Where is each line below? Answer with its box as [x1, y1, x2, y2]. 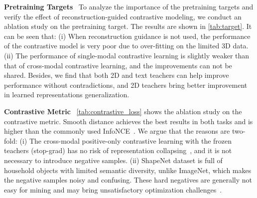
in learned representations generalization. [4, 89, 129, 100]
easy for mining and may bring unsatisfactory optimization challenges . [4, 184, 222, 195]
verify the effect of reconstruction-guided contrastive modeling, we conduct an [4, 11, 242, 21]
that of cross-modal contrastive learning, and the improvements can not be [4, 60, 232, 70]
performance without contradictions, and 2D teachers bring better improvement [4, 79, 248, 90]
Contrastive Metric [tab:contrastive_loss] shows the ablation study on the [4, 106, 242, 116]
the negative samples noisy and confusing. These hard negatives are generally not [4, 175, 252, 185]
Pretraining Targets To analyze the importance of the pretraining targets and [4, 1, 254, 11]
